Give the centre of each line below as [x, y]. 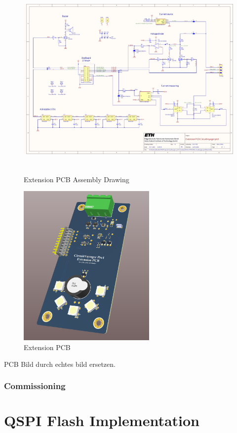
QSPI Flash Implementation [102, 420]
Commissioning [35, 386]
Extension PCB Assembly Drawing [77, 179]
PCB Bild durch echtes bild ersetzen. [60, 364]
